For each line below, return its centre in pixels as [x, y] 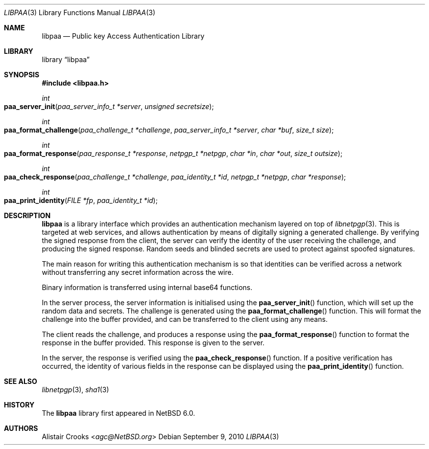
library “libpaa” [66, 59]
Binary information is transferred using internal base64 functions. [147, 287]
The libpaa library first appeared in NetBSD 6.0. [119, 413]
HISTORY [19, 405]
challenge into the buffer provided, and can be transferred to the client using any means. [185, 319]
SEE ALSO [21, 381]
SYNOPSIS [22, 75]
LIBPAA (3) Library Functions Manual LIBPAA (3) [80, 12]
